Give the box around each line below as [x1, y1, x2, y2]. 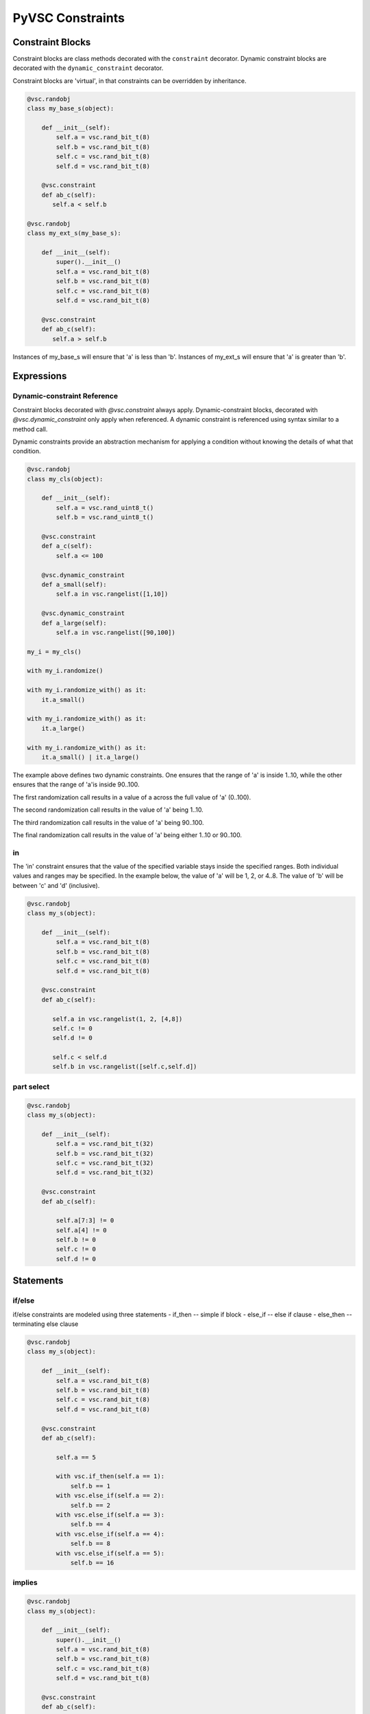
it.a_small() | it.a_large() [41, 753, 140, 761]
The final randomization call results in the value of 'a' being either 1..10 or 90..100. [12, 830, 243, 839]
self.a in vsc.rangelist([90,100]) [56, 628, 176, 636]
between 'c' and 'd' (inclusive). [12, 881, 100, 889]
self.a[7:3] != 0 [56, 1217, 114, 1224]
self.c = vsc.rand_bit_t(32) [56, 1159, 154, 1167]
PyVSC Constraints [12, 10, 125, 25]
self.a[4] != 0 [56, 1226, 108, 1234]
